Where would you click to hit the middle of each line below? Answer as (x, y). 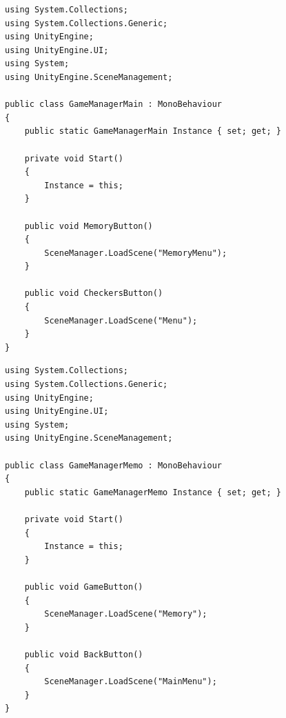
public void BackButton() (84, 654)
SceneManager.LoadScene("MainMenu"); (131, 682)
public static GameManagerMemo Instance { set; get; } (153, 492)
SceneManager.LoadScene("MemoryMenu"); (136, 253)
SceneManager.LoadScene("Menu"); (121, 320)
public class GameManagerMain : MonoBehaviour (113, 104)
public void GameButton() (84, 587)
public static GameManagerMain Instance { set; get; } (153, 131)
